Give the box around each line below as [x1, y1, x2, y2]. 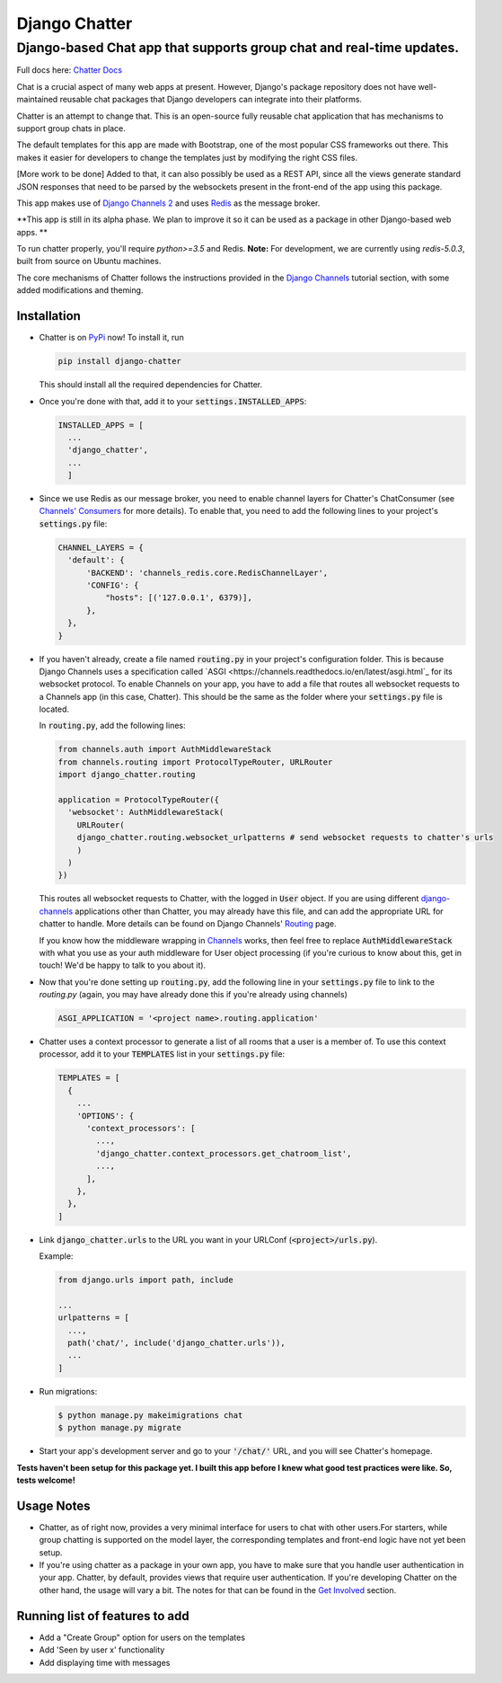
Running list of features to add [16, 1608, 189, 1624]
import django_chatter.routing [57, 769, 197, 780]
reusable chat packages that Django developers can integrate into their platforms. [59, 94, 363, 105]
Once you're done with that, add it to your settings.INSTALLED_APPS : [39, 395, 307, 406]
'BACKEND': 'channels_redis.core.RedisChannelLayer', [86, 567, 329, 578]
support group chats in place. [16, 122, 126, 134]
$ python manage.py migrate [57, 1422, 181, 1433]
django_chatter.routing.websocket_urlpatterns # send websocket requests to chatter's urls [76, 832, 494, 843]
